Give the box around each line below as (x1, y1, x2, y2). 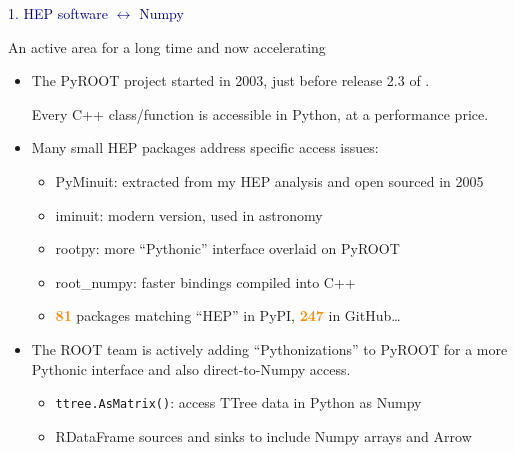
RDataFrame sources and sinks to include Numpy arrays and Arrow (55, 425, 472, 446)
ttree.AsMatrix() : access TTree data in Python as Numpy (55, 392, 422, 413)
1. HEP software (8, 3, 109, 23)
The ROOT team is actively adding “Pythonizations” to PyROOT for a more (31, 338, 508, 359)
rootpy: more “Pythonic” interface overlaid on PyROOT (55, 238, 400, 259)
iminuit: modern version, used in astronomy (55, 204, 323, 225)
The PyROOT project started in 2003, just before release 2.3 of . (31, 70, 430, 91)
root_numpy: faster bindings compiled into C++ (55, 271, 356, 292)
